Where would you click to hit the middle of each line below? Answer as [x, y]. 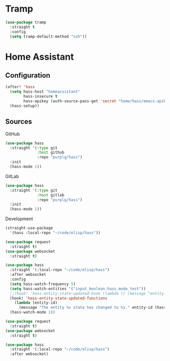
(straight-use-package [29, 228]
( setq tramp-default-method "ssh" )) [48, 36]
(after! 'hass [20, 87]
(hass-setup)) [25, 106]
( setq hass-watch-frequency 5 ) [43, 284]
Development [19, 219]
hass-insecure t [40, 97]
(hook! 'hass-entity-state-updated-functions [59, 298]
